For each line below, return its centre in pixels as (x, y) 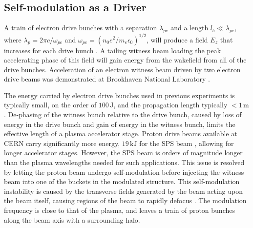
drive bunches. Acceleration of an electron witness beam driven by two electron (122, 69)
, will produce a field (177, 39)
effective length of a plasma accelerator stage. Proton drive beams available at (121, 134)
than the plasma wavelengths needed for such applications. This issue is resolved (124, 162)
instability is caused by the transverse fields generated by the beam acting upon (124, 191)
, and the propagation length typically (170, 105)
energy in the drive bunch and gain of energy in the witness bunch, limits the (120, 124)
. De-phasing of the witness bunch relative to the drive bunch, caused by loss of (123, 114)
